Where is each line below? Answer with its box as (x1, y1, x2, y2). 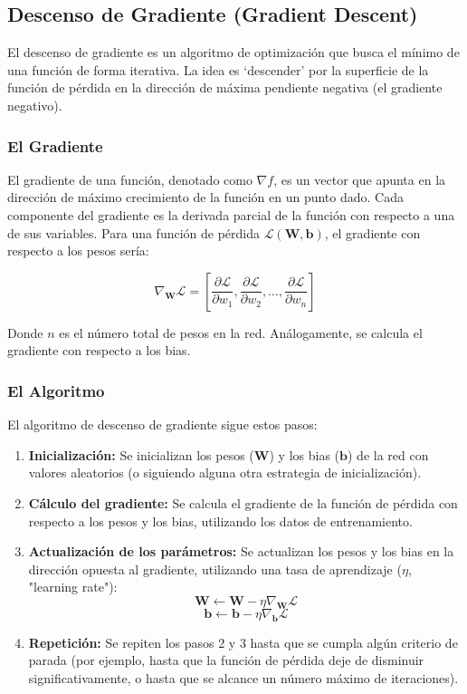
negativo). (7, 95, 62, 114)
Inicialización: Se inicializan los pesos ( (28, 445, 254, 464)
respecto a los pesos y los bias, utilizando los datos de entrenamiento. (28, 511, 413, 530)
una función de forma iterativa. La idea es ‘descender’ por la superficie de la (7, 60, 429, 79)
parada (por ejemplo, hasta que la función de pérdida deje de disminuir (28, 651, 424, 670)
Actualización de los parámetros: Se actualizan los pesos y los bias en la (28, 542, 454, 561)
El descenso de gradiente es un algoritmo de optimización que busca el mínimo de (7, 43, 460, 62)
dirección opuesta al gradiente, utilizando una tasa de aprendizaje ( (28, 559, 402, 578)
